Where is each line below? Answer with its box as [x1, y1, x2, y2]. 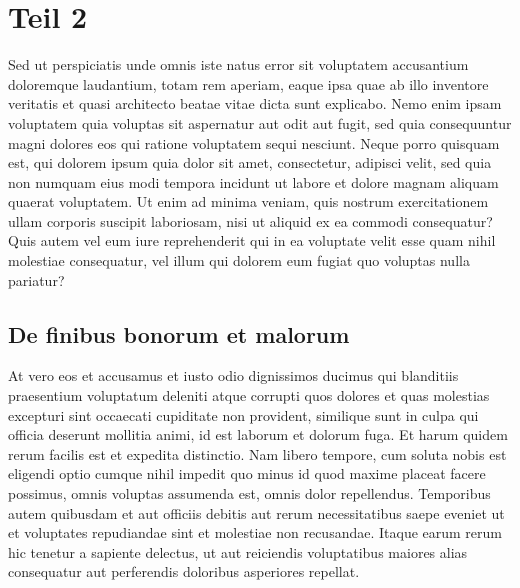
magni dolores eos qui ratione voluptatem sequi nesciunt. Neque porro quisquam [8, 132, 500, 153]
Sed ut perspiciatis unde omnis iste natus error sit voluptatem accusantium [8, 54, 469, 75]
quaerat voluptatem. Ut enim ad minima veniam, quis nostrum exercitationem [8, 191, 489, 212]
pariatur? [8, 269, 65, 290]
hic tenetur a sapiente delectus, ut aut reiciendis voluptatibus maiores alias [8, 541, 468, 562]
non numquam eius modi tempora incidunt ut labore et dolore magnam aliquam [8, 171, 499, 192]
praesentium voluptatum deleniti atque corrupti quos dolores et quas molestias [8, 385, 490, 406]
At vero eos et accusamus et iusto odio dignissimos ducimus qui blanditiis [8, 365, 459, 386]
